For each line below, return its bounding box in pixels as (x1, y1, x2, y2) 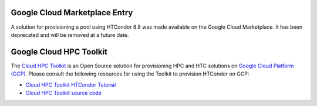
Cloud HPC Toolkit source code (25, 89, 102, 96)
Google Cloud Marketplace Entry (11, 8, 133, 18)
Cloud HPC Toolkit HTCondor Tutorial (25, 81, 116, 88)
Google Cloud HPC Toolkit (11, 47, 108, 57)
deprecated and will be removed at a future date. (11, 31, 129, 38)
